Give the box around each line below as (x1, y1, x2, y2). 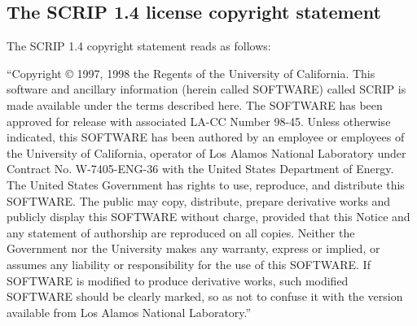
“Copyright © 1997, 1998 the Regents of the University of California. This (7, 64, 375, 81)
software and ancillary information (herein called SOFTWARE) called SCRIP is (7, 80, 406, 98)
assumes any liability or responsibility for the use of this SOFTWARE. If (7, 255, 371, 272)
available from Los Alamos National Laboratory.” (7, 303, 252, 320)
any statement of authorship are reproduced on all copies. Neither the (7, 224, 355, 241)
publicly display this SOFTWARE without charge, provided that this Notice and (7, 208, 410, 225)
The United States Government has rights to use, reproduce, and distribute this (7, 176, 405, 193)
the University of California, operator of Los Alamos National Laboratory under (7, 144, 406, 161)
